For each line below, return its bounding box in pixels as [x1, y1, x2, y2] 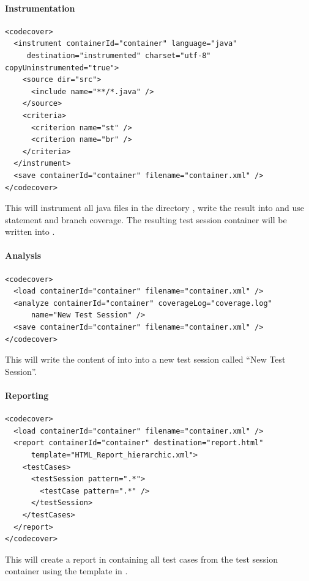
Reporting [5, 389, 49, 402]
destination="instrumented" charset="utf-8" [26, 51, 211, 60]
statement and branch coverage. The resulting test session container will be [5, 213, 287, 226]
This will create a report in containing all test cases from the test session [5, 552, 278, 565]
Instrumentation [5, 1, 75, 14]
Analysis [5, 249, 42, 262]
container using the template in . [5, 564, 128, 577]
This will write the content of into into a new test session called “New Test [5, 353, 286, 366]
